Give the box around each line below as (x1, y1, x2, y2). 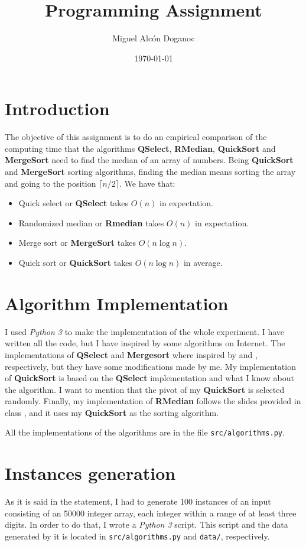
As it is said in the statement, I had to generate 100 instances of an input (5, 495, 271, 508)
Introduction (5, 96, 110, 121)
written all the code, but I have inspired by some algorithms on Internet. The (5, 337, 285, 349)
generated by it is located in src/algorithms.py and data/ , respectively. (5, 530, 270, 542)
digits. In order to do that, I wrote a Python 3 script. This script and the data (5, 518, 288, 531)
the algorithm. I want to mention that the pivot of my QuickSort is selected (5, 383, 285, 395)
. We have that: (119, 177, 175, 189)
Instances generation (5, 461, 176, 485)
